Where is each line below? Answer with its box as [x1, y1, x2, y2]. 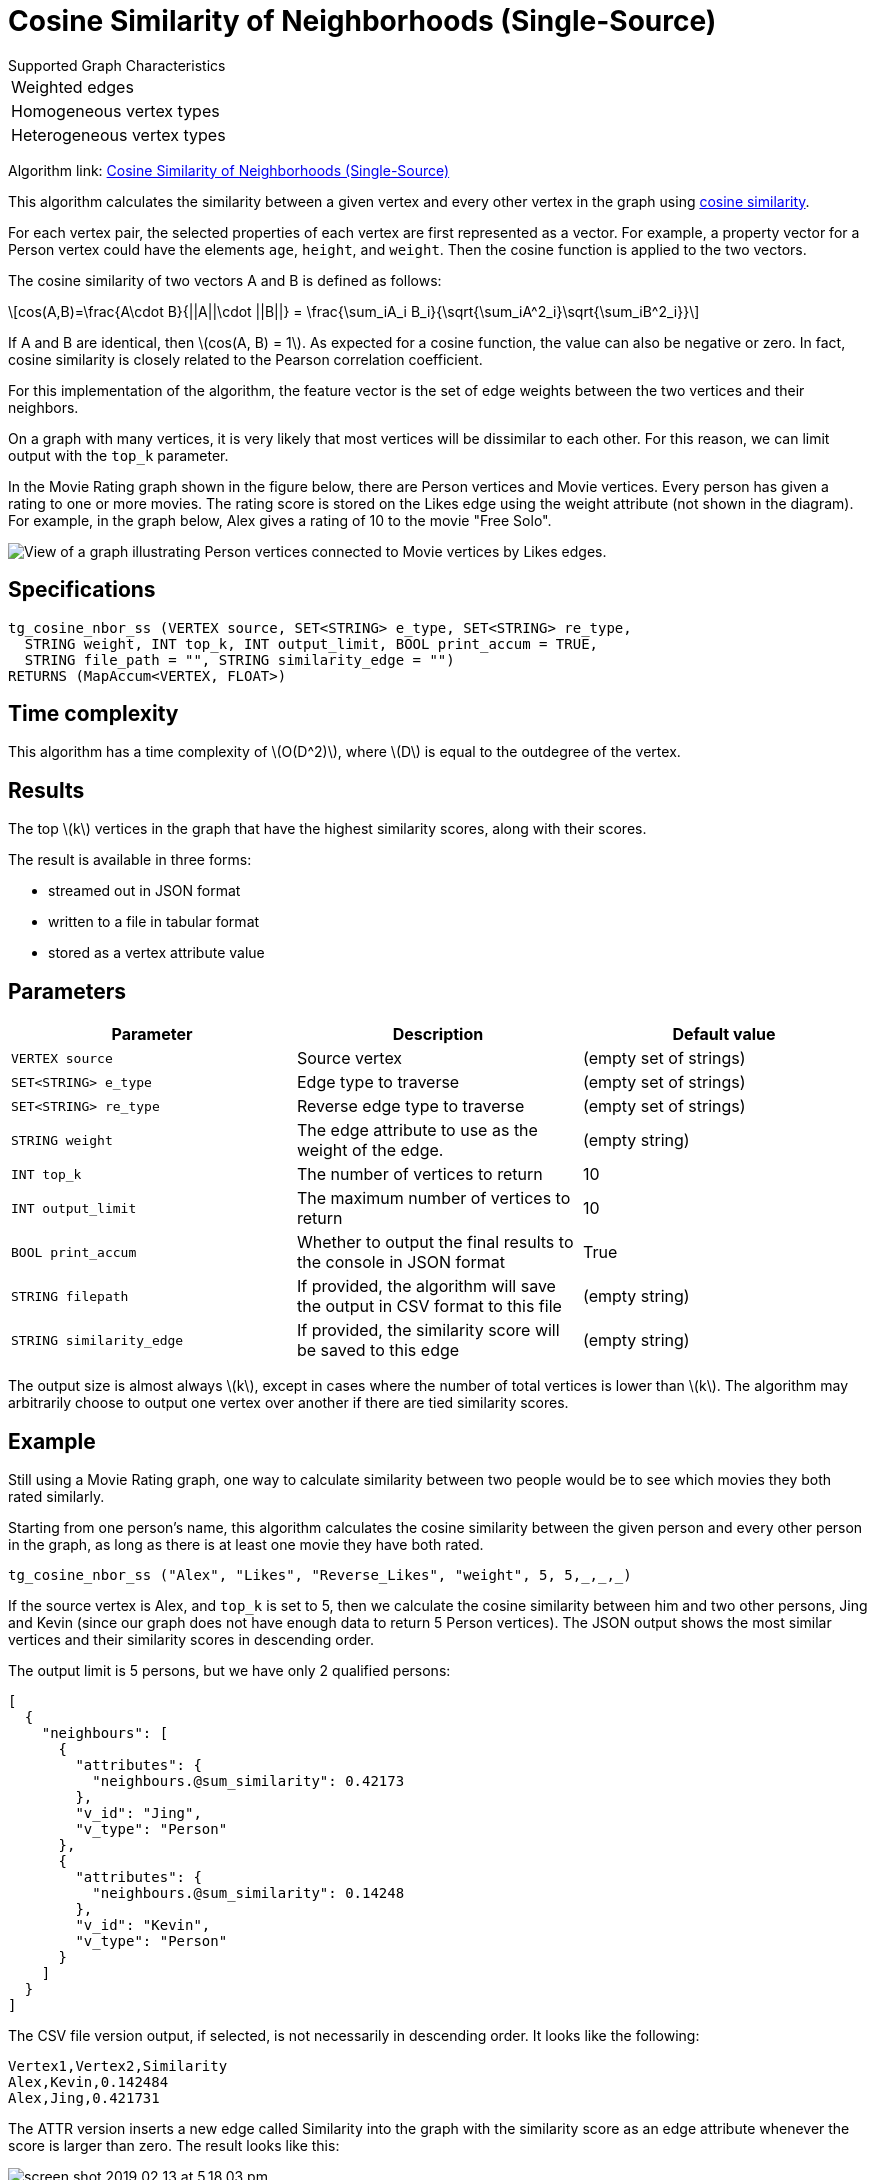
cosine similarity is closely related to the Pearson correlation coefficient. [8, 350, 483, 368]
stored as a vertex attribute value [48, 944, 265, 962]
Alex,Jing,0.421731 [8, 2089, 160, 2106]
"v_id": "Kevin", [75, 1916, 211, 1933]
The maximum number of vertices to [296, 1188, 571, 1209]
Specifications [8, 577, 156, 603]
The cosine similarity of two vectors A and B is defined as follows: [8, 271, 442, 289]
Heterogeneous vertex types [11, 124, 226, 145]
